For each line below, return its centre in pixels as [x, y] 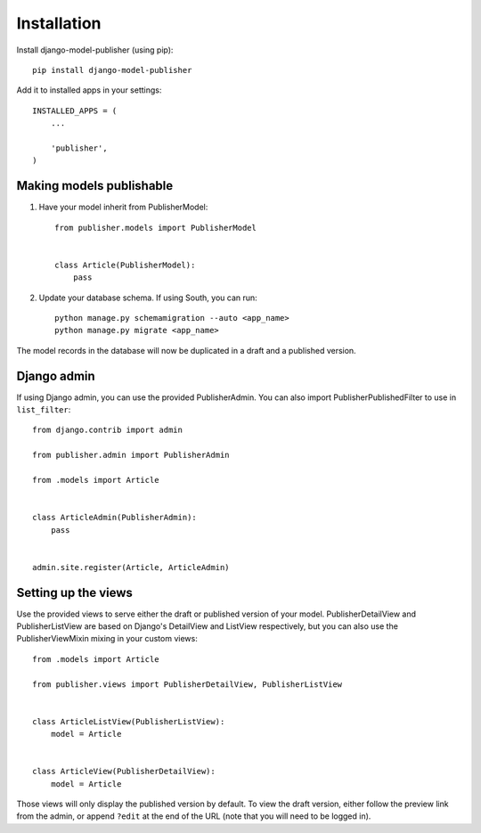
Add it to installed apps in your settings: [89, 90]
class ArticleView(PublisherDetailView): [124, 772]
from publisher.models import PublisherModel [156, 228]
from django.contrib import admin [107, 430]
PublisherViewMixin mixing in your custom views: [107, 639]
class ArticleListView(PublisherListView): [129, 721]
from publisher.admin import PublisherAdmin [131, 455]
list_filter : [44, 409]
